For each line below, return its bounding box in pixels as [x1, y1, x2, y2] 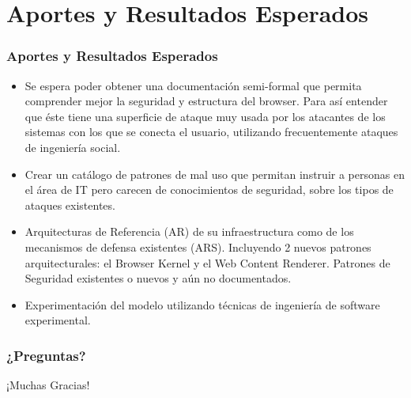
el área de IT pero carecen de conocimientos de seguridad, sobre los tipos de [25, 181, 394, 198]
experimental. [25, 312, 91, 328]
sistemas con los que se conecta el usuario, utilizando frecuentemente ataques [25, 123, 398, 140]
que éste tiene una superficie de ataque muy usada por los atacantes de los [25, 108, 386, 124]
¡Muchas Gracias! [6, 377, 90, 393]
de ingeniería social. [25, 138, 121, 155]
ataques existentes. [25, 196, 115, 213]
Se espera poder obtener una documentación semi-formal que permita [25, 77, 362, 93]
